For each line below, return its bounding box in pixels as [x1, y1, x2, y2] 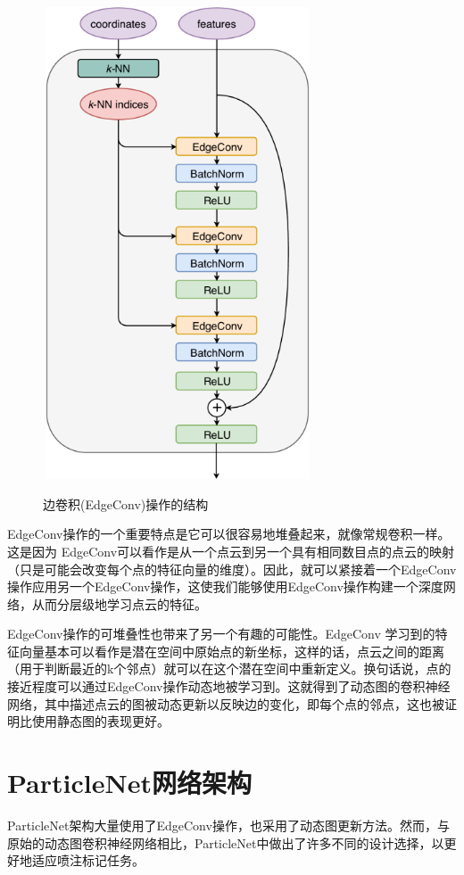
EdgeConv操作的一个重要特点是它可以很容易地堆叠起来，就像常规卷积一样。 [7, 524, 451, 543]
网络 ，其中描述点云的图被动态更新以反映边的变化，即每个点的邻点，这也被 [7, 694, 444, 713]
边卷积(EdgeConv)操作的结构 [43, 494, 209, 513]
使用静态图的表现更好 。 [31, 712, 170, 731]
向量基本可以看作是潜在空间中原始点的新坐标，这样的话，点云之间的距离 [19, 641, 444, 660]
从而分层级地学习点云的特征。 [31, 594, 207, 613]
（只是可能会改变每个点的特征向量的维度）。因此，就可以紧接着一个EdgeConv [7, 559, 457, 578]
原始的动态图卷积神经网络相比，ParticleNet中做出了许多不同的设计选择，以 [7, 833, 444, 852]
